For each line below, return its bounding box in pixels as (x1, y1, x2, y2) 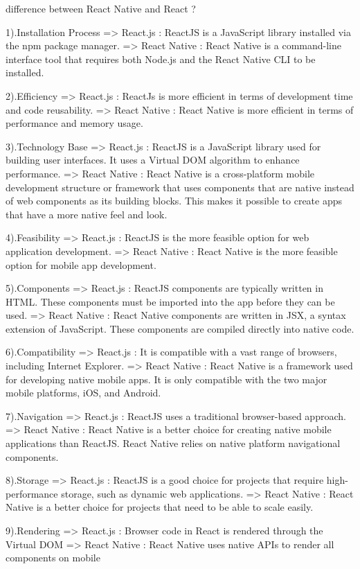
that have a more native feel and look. (6, 207, 168, 221)
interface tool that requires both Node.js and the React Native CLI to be (6, 51, 316, 66)
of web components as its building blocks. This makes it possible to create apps (6, 193, 343, 208)
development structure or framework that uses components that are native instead (6, 180, 354, 194)
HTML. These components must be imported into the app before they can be (6, 294, 335, 308)
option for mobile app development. (6, 257, 156, 272)
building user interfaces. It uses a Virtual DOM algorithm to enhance (6, 152, 300, 167)
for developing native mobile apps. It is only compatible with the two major (6, 371, 327, 386)
